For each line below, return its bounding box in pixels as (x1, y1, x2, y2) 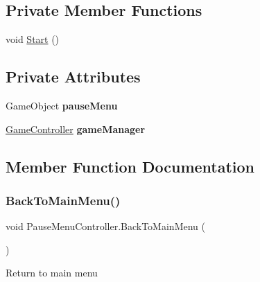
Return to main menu (6, 265, 98, 280)
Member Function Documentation (6, 155, 255, 177)
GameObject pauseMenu (6, 98, 118, 112)
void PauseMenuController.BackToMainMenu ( (6, 219, 205, 233)
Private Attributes (6, 66, 141, 87)
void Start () (6, 32, 60, 46)
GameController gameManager (6, 121, 146, 136)
